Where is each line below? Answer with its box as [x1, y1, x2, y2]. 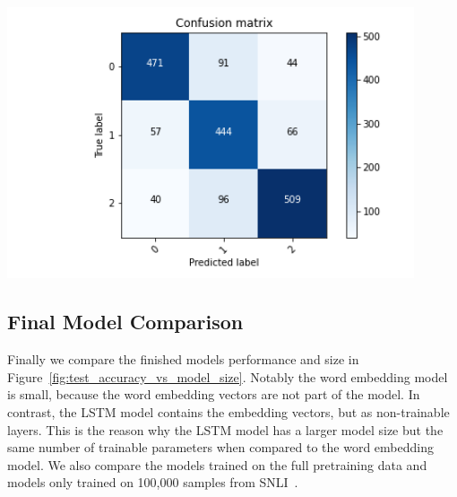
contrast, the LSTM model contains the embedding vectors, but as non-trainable [7, 402, 450, 421]
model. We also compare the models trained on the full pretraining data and [7, 455, 427, 474]
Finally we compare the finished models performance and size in [7, 350, 359, 369]
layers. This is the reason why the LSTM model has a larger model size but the [7, 420, 444, 439]
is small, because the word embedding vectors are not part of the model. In [7, 385, 420, 404]
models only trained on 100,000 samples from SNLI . [7, 473, 298, 492]
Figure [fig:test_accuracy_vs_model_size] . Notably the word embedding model [7, 367, 448, 386]
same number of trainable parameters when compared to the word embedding [7, 438, 434, 457]
